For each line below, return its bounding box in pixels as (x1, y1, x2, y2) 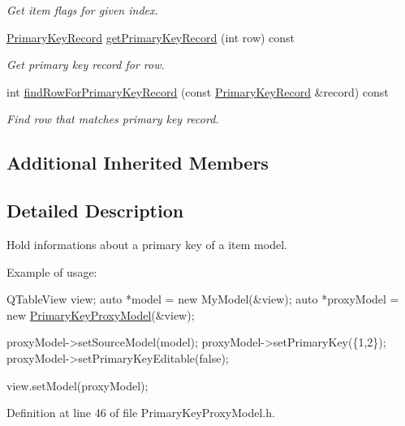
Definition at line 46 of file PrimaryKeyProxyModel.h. (6, 404, 275, 421)
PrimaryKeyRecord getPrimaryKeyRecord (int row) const (6, 28, 295, 45)
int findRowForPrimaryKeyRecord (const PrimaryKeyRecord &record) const (6, 83, 389, 100)
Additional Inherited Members (6, 150, 269, 175)
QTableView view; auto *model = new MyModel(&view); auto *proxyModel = (6, 290, 399, 308)
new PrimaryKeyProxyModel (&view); (6, 306, 195, 323)
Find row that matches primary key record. (6, 110, 219, 127)
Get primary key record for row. (6, 56, 165, 73)
